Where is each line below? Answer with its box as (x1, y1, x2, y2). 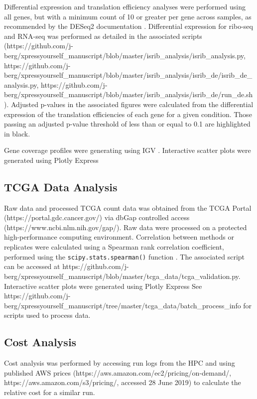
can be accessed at (4, 261, 60, 271)
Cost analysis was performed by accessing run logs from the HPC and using (4, 358, 235, 368)
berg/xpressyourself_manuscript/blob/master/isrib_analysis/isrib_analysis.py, (4, 50, 246, 60)
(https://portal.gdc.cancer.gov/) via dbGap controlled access (4, 212, 190, 223)
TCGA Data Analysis (4, 179, 118, 194)
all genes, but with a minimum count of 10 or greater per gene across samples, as (4, 11, 252, 21)
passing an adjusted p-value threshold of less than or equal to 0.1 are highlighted (4, 119, 251, 129)
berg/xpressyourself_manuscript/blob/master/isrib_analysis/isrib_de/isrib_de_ (4, 70, 253, 80)
